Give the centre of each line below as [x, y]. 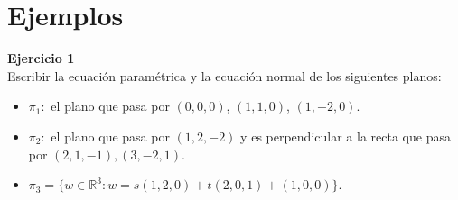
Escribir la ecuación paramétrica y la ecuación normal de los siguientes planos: [224, 75]
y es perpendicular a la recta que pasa [346, 136]
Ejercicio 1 [41, 58]
